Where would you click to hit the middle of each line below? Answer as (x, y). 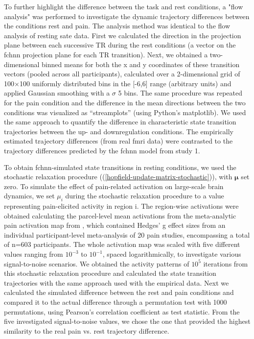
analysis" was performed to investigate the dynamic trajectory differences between (127, 16)
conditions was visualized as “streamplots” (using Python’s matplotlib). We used (125, 112)
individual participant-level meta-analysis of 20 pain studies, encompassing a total (127, 234)
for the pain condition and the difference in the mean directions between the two (125, 102)
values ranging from (34, 254)
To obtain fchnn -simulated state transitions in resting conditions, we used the (120, 167)
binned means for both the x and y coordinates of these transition (141, 64)
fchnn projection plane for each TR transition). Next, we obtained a (106, 54)
